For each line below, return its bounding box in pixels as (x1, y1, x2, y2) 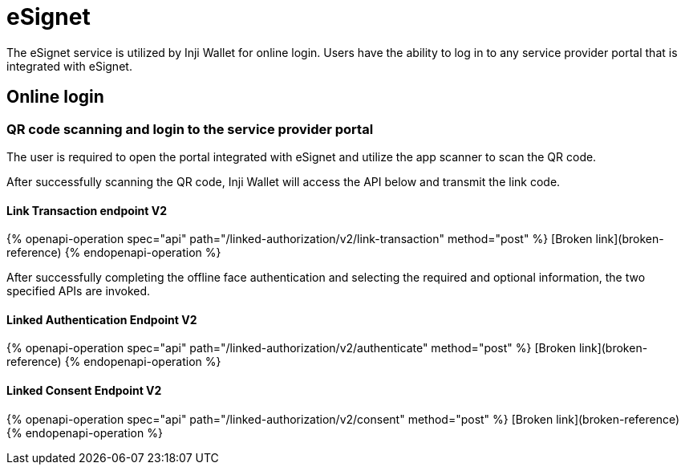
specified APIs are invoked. (6, 284, 151, 298)
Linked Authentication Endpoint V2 (6, 312, 197, 327)
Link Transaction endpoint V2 (6, 203, 168, 217)
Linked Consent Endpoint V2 (6, 384, 162, 398)
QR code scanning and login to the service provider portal (6, 120, 374, 137)
